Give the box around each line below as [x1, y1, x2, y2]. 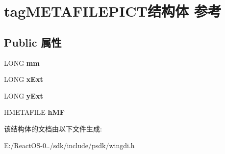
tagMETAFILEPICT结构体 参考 [4, 1, 222, 21]
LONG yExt [4, 90, 43, 101]
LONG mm [4, 57, 40, 68]
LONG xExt [4, 74, 43, 84]
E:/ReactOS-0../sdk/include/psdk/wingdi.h [4, 140, 135, 150]
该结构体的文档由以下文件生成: [4, 123, 102, 133]
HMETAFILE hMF [4, 107, 65, 117]
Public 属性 [4, 34, 62, 50]
